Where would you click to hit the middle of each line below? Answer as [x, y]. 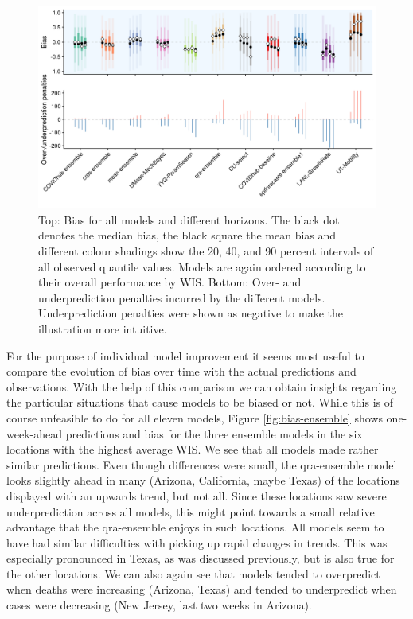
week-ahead [34, 433]
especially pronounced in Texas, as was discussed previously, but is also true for [201, 558]
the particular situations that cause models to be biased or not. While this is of [200, 402]
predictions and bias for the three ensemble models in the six [214, 433]
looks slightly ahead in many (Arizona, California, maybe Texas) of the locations [203, 480]
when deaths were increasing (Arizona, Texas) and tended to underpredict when [202, 589]
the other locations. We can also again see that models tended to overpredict [193, 573]
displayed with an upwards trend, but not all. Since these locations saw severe [197, 495]
